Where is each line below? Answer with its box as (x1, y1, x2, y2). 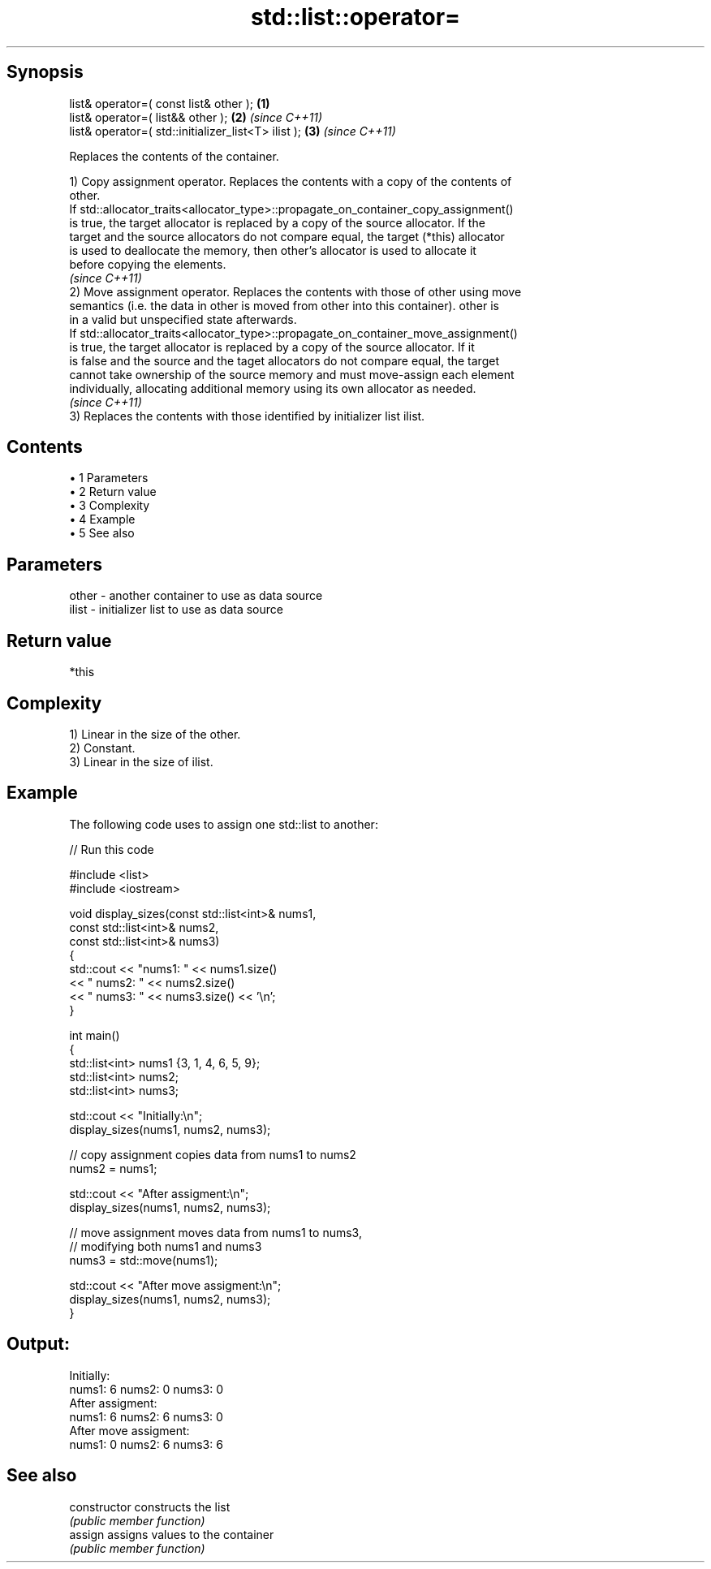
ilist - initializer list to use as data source (69, 602, 283, 617)
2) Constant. (69, 740, 136, 755)
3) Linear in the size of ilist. (69, 754, 213, 769)
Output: (6, 1334, 70, 1355)
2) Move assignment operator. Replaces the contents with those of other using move (69, 284, 522, 299)
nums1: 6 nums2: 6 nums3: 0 (69, 1409, 223, 1424)
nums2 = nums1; (69, 1161, 157, 1175)
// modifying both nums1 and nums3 (69, 1239, 262, 1253)
